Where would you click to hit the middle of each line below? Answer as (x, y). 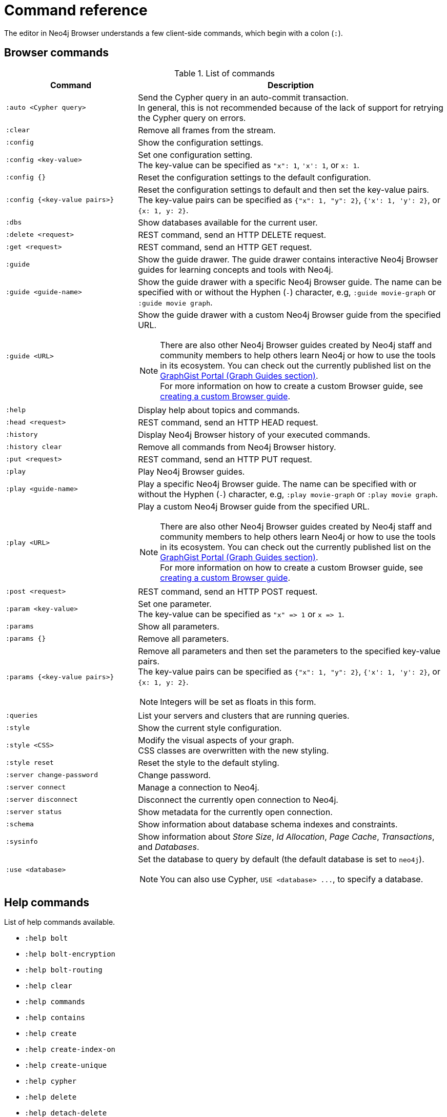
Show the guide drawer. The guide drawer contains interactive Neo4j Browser (288, 259)
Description (291, 85)
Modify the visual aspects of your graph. (216, 740)
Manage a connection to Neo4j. (199, 787)
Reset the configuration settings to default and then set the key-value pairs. (283, 189)
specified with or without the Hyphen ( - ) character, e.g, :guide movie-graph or (287, 292)
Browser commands (57, 53)
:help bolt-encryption (70, 954)
